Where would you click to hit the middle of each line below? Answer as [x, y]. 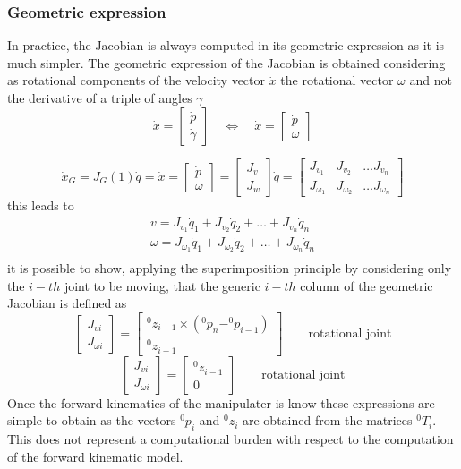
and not [431, 80]
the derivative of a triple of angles [100, 98]
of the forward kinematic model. [95, 456]
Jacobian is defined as [67, 303]
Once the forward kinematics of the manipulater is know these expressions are [221, 402]
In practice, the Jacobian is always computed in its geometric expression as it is [226, 45]
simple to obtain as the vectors [92, 420]
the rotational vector [337, 80]
